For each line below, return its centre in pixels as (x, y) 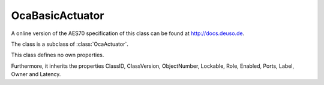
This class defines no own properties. (58, 55)
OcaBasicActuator (58, 15)
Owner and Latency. (36, 74)
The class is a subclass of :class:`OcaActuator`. (70, 44)
